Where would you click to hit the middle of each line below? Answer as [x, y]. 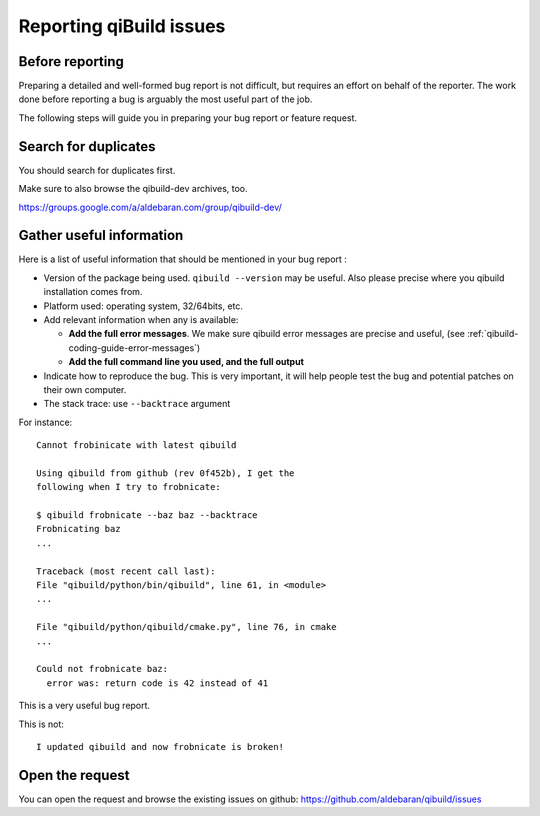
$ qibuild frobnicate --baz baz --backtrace [147, 515]
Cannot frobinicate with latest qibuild [136, 445]
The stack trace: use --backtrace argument [137, 404]
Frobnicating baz [78, 529]
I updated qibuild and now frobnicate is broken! [160, 746]
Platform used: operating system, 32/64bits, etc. [143, 306]
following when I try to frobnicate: [129, 487]
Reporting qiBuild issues [122, 26]
